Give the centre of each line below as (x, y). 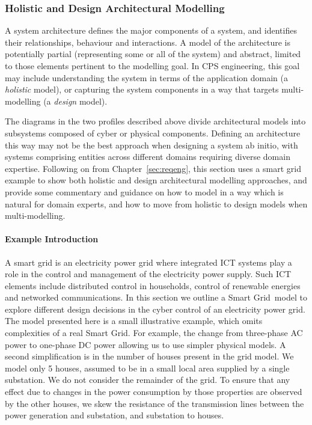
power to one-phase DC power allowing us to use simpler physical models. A (145, 344)
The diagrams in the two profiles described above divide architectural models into (155, 121)
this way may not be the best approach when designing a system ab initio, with (151, 145)
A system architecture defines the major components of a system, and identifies (151, 30)
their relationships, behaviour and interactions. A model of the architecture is (148, 42)
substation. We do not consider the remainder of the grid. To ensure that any (148, 380)
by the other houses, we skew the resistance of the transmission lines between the (154, 403)
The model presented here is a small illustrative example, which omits (134, 321)
